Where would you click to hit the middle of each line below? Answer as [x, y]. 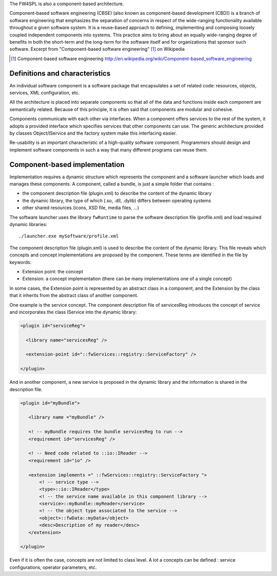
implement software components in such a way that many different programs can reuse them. [108, 150]
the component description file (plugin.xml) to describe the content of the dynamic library [117, 193]
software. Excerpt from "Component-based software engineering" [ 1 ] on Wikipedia [97, 49]
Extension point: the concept [53, 271]
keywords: [21, 262]
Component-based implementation [67, 164]
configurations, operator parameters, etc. [53, 567]
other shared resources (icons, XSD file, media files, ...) [81, 208]
